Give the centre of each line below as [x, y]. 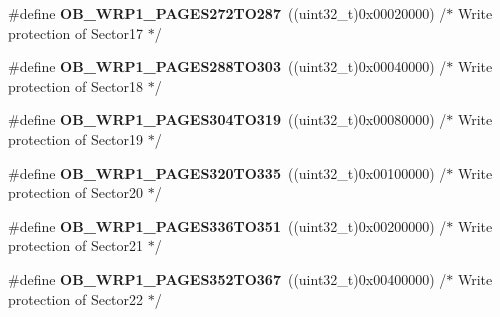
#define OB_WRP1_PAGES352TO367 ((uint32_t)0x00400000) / [227, 278]
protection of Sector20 [76, 192]
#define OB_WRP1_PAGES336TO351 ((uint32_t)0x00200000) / [227, 225]
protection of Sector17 [76, 32]
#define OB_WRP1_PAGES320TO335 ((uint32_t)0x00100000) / [227, 172]
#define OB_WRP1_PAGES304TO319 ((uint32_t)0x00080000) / [227, 119]
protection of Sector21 [76, 245]
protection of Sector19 [76, 138]
